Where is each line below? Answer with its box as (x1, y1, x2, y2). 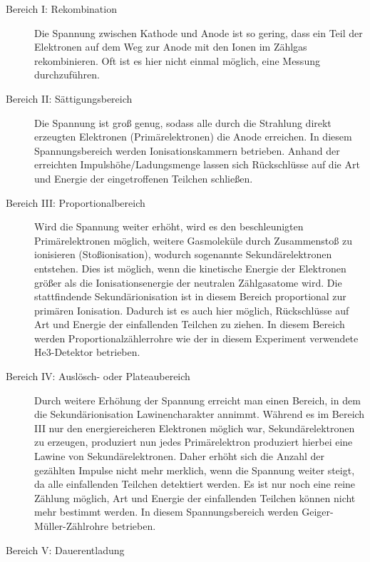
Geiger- (302, 504, 334, 519)
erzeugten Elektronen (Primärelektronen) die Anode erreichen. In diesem (34, 129, 352, 144)
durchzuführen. (34, 67, 100, 82)
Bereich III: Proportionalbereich (6, 195, 145, 210)
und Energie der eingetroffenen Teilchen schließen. (34, 170, 253, 185)
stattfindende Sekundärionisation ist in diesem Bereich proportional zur (34, 289, 346, 304)
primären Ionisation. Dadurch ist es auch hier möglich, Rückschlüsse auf (34, 302, 349, 317)
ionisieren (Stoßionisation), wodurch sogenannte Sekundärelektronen (34, 247, 332, 262)
